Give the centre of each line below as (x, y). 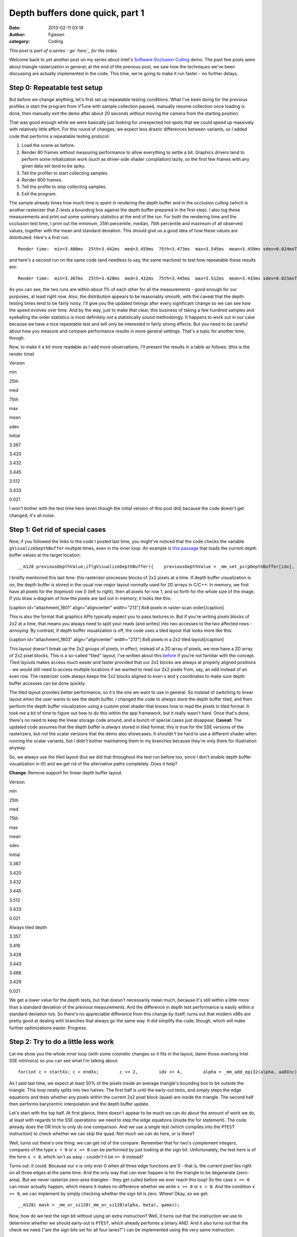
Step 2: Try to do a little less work (62, 1042)
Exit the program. (39, 193)
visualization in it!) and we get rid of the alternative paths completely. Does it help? (93, 763)
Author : (17, 34)
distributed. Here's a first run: (39, 238)
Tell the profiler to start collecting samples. (65, 173)
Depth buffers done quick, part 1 (77, 13)
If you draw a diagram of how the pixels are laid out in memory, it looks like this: (90, 598)
